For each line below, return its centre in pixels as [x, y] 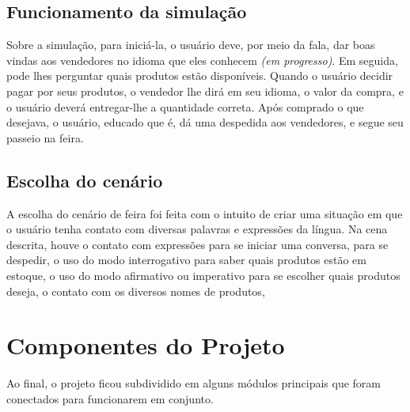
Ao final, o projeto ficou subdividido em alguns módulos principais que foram [194, 383]
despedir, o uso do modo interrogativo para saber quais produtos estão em [186, 260]
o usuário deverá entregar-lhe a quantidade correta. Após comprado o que [185, 106]
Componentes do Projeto [146, 345]
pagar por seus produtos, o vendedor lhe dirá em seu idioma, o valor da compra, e [205, 91]
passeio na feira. [45, 137]
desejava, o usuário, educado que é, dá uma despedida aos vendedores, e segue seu [205, 122]
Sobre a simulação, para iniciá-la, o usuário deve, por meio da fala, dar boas [191, 45]
